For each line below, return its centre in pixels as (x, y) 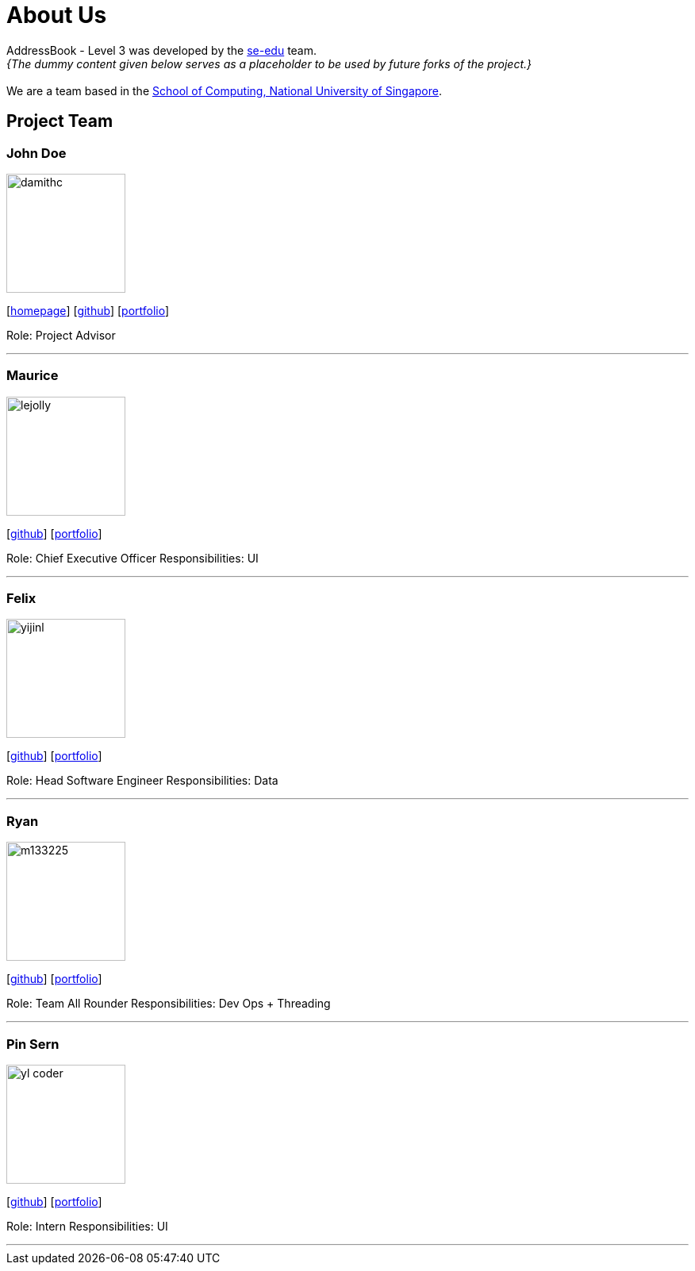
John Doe (36, 153)
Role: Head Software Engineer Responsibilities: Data (142, 781)
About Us (57, 15)
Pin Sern (33, 1044)
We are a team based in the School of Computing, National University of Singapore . (225, 90)
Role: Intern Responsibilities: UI (87, 1226)
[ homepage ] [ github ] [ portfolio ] (88, 310)
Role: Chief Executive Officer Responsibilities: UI (132, 558)
